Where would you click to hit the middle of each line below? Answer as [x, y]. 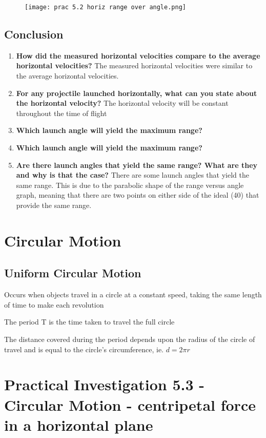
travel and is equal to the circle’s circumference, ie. [84, 349]
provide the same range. [54, 205]
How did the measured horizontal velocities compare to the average [138, 55]
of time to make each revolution [54, 304]
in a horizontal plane [79, 424]
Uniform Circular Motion [73, 273]
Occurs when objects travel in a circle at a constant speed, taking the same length [133, 294]
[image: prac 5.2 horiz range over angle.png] [105, 7]
